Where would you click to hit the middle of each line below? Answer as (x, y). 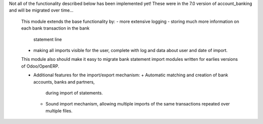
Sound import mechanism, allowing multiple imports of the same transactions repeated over (138, 104)
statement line (47, 39)
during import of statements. (74, 93)
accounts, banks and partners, (64, 82)
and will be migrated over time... (41, 10)
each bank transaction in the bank (55, 28)
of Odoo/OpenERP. (40, 66)
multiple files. (59, 111)
